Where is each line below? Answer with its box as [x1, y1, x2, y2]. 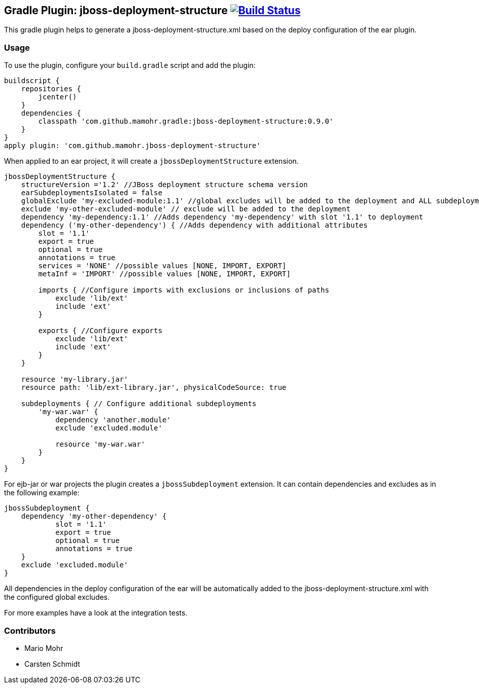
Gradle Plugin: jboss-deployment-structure [4, 4, 228, 17]
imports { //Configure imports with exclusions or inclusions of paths [38, 286, 329, 295]
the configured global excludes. [4, 593, 110, 602]
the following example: [4, 488, 80, 497]
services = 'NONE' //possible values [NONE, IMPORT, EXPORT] [38, 262, 287, 270]
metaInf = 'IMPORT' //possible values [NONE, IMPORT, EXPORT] [38, 270, 291, 278]
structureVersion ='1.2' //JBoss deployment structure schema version [21, 180, 308, 189]
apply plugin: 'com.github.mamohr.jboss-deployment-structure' [4, 141, 261, 150]
